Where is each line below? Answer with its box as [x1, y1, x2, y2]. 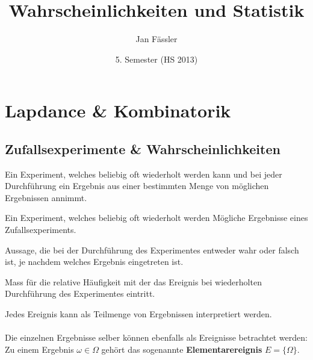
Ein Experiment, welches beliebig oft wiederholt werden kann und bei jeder [5, 167, 282, 180]
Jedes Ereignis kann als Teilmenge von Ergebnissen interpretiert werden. [5, 308, 272, 320]
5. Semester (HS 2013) [115, 52, 198, 65]
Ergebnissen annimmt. [5, 191, 87, 203]
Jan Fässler [135, 33, 178, 45]
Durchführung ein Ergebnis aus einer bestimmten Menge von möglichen [5, 179, 269, 192]
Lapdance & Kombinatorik [5, 98, 231, 123]
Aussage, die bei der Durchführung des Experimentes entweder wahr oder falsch [5, 243, 299, 256]
